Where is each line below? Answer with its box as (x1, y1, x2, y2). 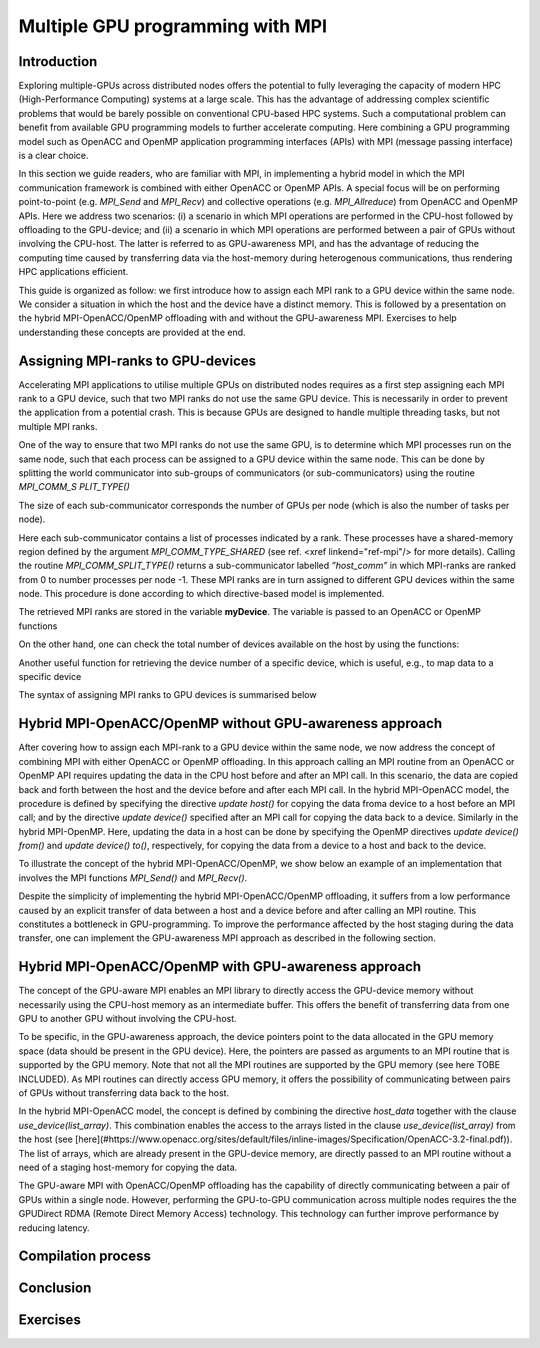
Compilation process (18, 1248, 152, 1265)
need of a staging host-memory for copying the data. (18, 1161, 238, 1173)
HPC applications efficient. (18, 266, 129, 278)
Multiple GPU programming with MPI (18, 15, 328, 37)
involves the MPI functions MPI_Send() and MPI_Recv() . (18, 871, 248, 884)
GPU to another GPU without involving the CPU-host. (18, 1013, 237, 1025)
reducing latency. (18, 1221, 90, 1234)
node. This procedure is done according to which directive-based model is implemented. (18, 588, 385, 600)
